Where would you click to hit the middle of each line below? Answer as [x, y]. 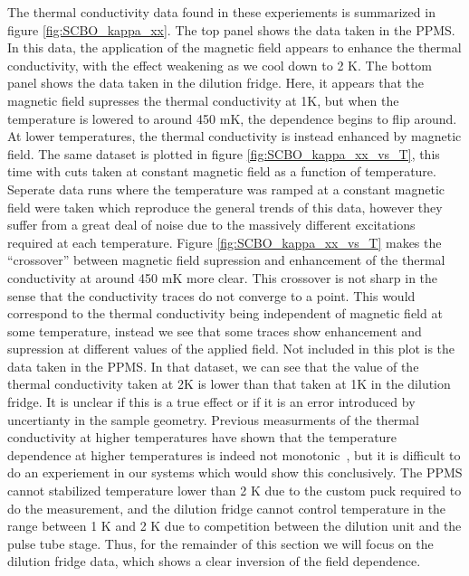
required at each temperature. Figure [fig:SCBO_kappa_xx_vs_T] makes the [225, 242]
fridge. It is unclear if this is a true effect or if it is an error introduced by [211, 402]
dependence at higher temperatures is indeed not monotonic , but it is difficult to [234, 454]
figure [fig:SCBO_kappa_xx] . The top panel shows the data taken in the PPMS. [231, 29]
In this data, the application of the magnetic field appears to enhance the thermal [234, 47]
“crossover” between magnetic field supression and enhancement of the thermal [226, 260]
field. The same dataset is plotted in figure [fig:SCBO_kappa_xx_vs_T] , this [224, 153]
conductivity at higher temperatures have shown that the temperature [202, 437]
